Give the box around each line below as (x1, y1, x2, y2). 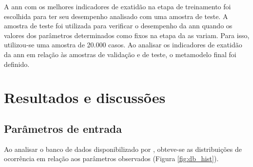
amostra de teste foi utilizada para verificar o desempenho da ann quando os (4, 21, 233, 31)
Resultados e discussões (4, 87, 166, 107)
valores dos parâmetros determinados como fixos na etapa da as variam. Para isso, (4, 30, 250, 40)
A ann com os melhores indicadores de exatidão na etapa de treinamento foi (4, 1, 231, 11)
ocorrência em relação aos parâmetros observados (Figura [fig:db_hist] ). (4, 153, 219, 164)
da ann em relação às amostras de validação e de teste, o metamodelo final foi (4, 49, 236, 59)
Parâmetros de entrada (4, 121, 122, 136)
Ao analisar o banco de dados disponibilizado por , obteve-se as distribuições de (4, 144, 242, 154)
